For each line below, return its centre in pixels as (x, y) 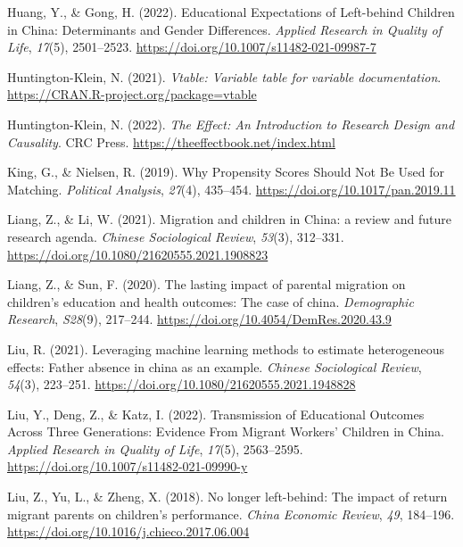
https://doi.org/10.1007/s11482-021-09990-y (128, 466)
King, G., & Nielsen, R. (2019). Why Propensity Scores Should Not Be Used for (226, 172)
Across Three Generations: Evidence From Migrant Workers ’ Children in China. (226, 431)
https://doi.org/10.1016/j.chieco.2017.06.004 (128, 531)
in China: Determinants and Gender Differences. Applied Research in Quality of (224, 29)
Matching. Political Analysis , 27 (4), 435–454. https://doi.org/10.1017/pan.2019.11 (231, 189)
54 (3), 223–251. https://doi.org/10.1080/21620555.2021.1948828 (182, 384)
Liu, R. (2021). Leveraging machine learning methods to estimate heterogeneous (226, 348)
